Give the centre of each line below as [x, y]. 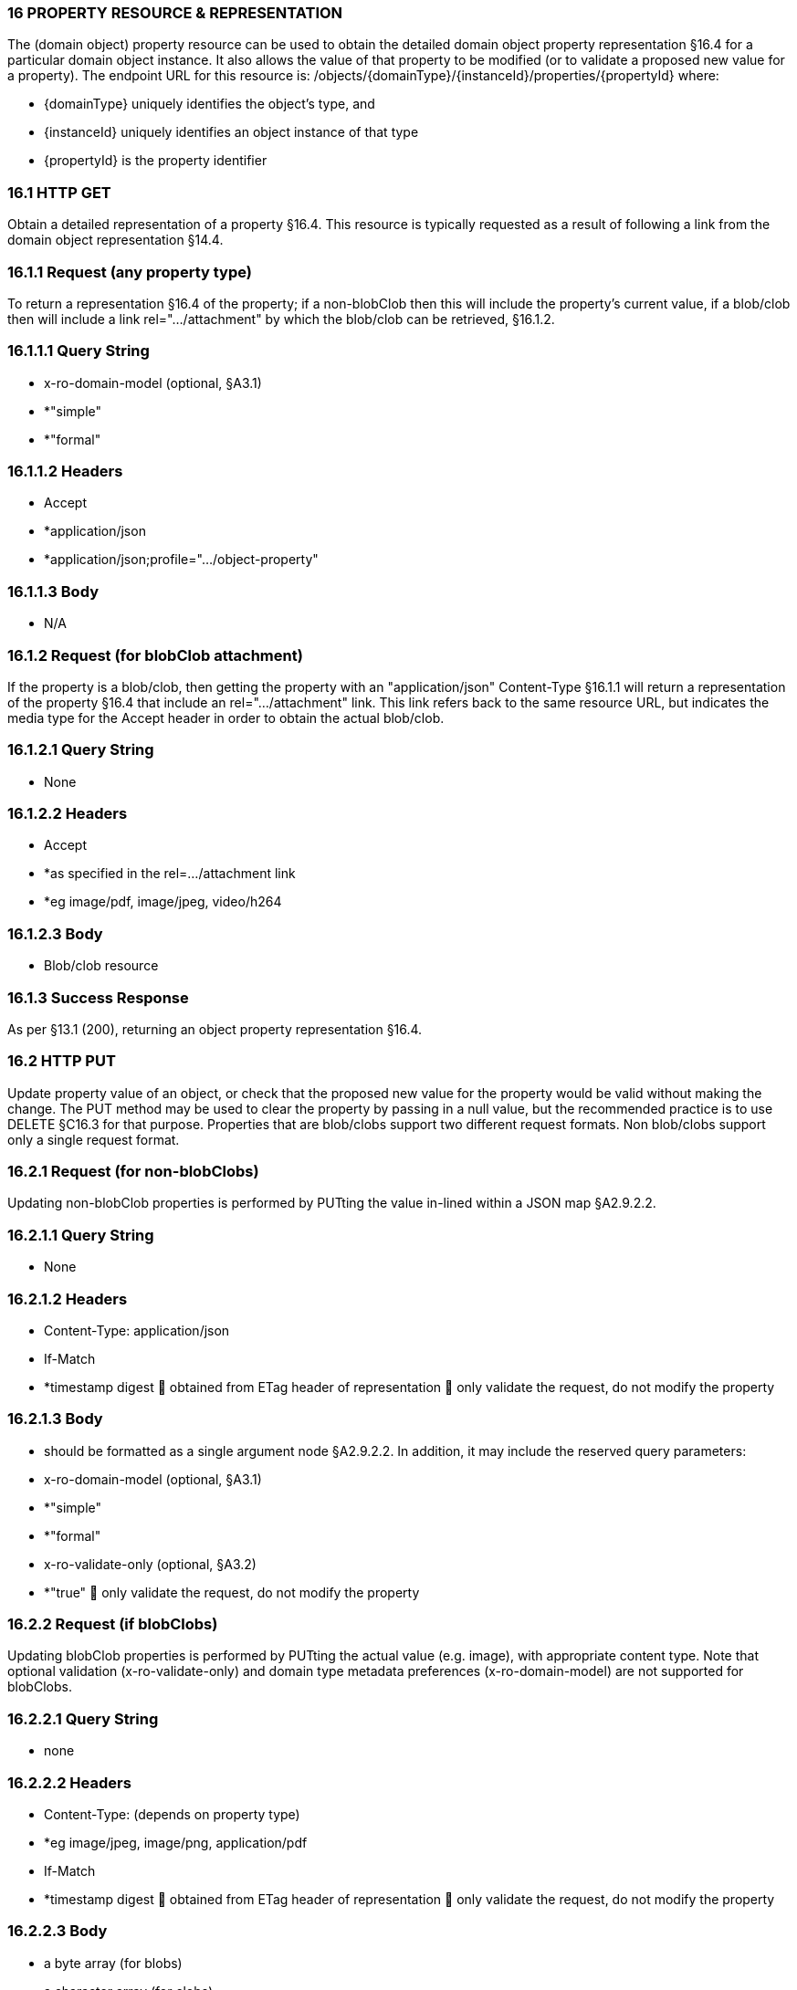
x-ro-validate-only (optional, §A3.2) [150, 1564]
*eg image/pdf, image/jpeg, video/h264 [163, 902]
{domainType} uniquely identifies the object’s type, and [210, 104]
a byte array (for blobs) [113, 1963]
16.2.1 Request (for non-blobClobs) [133, 1171]
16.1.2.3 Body [55, 933]
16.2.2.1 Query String [83, 1718]
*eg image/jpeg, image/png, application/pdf [176, 1842]
